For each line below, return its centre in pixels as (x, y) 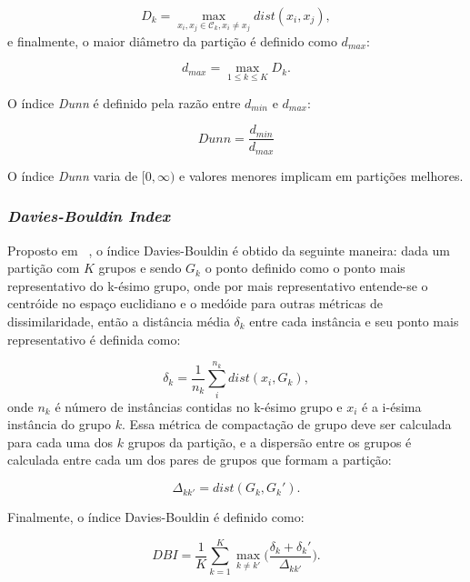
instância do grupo (60, 424)
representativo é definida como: (94, 339)
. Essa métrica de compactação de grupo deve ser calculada (287, 424)
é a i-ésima (392, 406)
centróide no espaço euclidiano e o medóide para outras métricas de (195, 303)
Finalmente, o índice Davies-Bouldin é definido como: (156, 517)
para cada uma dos (60, 442)
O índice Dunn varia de (73, 175)
